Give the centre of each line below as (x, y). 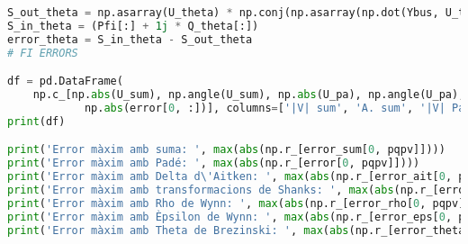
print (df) (36, 121)
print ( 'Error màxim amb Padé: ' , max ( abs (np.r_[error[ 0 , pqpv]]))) (214, 163)
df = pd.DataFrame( (65, 81)
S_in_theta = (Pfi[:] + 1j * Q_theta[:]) (133, 26)
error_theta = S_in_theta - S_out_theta (130, 39)
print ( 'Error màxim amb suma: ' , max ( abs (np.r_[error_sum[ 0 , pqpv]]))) (226, 150)
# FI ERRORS (43, 53)
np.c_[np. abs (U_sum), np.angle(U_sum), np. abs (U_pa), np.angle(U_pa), (249, 95)
